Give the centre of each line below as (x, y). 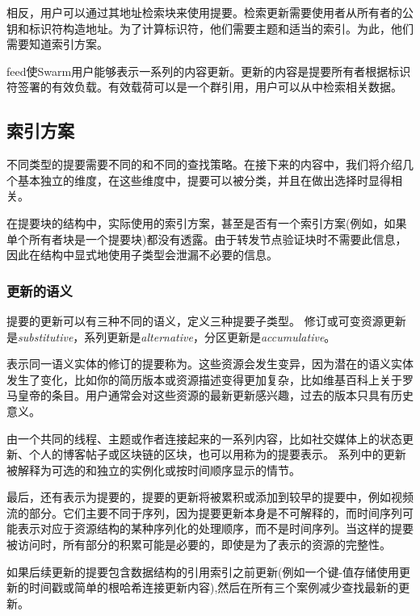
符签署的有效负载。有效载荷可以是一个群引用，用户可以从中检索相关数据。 (204, 87)
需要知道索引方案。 (57, 44)
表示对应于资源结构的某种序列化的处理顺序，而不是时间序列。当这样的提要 (215, 528)
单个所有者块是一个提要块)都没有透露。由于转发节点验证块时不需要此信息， (207, 239)
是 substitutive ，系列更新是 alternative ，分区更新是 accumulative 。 (171, 336)
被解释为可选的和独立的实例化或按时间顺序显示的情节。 (153, 469)
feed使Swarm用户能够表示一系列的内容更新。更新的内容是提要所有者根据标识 (209, 71)
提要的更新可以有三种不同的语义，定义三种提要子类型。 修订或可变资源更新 (206, 320)
